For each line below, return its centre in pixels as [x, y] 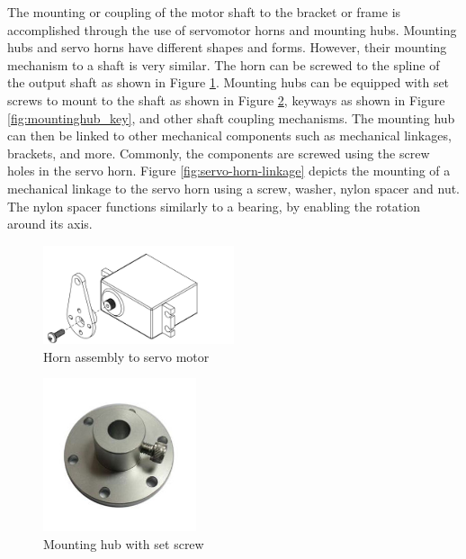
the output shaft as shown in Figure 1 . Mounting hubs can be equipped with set [229, 82]
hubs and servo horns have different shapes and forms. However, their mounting [227, 47]
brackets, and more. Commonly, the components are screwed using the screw [219, 153]
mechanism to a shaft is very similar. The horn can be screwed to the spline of [224, 64]
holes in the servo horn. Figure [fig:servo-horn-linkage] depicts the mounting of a [229, 171]
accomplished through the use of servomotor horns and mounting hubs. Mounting [232, 29]
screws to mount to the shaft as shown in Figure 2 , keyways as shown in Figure [226, 99]
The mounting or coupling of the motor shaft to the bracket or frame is [204, 12]
